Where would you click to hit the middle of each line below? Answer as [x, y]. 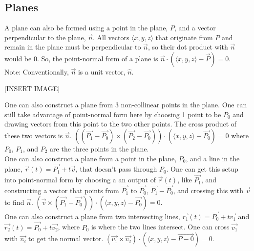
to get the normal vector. [66, 238]
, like [185, 180]
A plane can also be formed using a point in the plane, [86, 28]
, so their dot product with [188, 47]
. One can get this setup [202, 169]
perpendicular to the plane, [45, 37]
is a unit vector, [102, 71]
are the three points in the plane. [99, 148]
